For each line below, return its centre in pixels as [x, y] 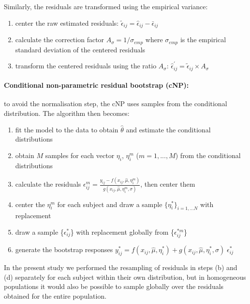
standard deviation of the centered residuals [80, 49]
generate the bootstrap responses [64, 249]
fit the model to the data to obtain [67, 129]
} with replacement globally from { [122, 232]
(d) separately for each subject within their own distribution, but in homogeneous [125, 277]
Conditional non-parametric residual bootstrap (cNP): [96, 85]
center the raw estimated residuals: [67, 23]
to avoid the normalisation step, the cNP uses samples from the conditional [116, 104]
